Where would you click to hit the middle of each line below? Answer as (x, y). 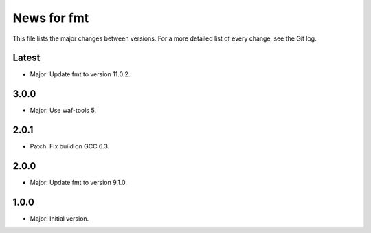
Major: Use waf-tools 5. (63, 111)
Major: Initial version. (59, 219)
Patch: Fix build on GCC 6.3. (70, 146)
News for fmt (51, 18)
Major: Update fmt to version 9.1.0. (78, 183)
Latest (26, 58)
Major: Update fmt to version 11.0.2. (80, 74)
